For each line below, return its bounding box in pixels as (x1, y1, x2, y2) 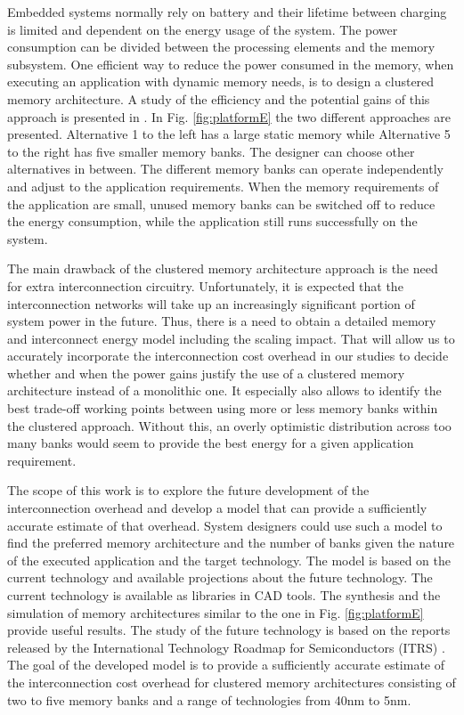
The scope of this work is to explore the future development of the (7, 481, 370, 500)
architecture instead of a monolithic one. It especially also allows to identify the (7, 381, 442, 400)
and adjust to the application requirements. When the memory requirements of (7, 176, 439, 195)
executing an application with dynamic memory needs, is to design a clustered (7, 72, 435, 91)
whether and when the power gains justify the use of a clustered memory (7, 363, 405, 382)
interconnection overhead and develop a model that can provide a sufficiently (7, 499, 427, 517)
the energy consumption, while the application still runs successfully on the (7, 212, 418, 231)
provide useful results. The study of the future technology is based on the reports (7, 621, 451, 639)
